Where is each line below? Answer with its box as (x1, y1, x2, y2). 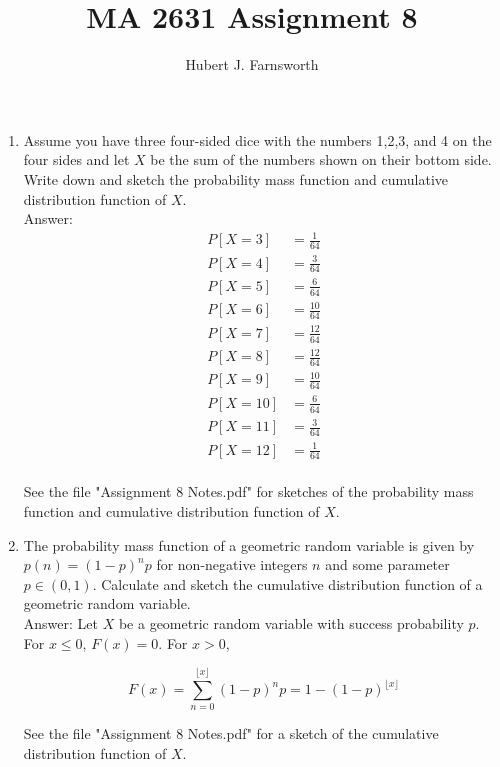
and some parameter (325, 554, 450, 575)
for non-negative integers (156, 554, 308, 575)
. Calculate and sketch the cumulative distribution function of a (92, 573, 483, 594)
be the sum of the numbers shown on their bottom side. (150, 149, 492, 170)
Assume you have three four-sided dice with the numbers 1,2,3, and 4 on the (23, 129, 492, 150)
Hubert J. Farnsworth (185, 54, 319, 75)
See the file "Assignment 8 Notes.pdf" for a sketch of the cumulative (23, 723, 439, 744)
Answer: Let (23, 613, 98, 634)
